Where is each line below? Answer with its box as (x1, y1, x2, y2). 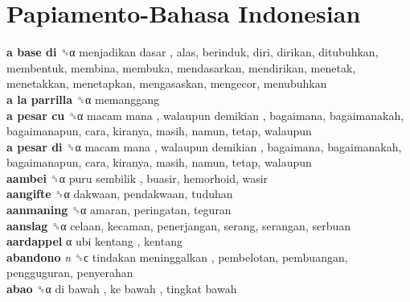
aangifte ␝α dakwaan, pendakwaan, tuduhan (6, 185, 233, 202)
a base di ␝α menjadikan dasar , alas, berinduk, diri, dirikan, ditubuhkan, (6, 43, 379, 60)
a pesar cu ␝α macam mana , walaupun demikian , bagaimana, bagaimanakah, (6, 106, 404, 123)
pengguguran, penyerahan (6, 264, 133, 281)
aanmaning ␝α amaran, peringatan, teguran (6, 201, 232, 218)
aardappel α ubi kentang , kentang (6, 233, 182, 250)
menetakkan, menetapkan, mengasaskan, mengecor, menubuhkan (6, 75, 327, 92)
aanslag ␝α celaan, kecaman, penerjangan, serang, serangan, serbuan (6, 217, 351, 234)
